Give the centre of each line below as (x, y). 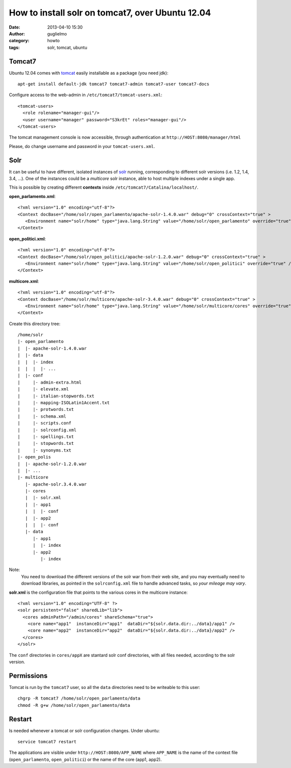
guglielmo (57, 33)
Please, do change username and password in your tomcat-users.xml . (82, 146)
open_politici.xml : (27, 239)
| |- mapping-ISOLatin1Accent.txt (64, 402)
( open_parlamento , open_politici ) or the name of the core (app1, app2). (85, 759)
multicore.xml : (24, 281)
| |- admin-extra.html (50, 382)
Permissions (28, 676)
